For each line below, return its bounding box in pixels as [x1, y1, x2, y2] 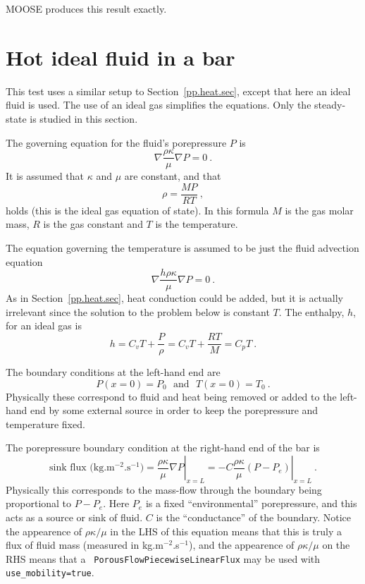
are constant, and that [124, 169, 221, 183]
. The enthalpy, [278, 304, 345, 319]
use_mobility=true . [6, 565, 94, 580]
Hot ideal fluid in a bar [6, 42, 235, 71]
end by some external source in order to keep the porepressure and [30, 403, 318, 418]
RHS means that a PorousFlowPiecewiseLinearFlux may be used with [6, 551, 321, 566]
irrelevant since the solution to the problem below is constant [6, 304, 270, 319]
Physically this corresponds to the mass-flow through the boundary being [6, 482, 322, 497]
